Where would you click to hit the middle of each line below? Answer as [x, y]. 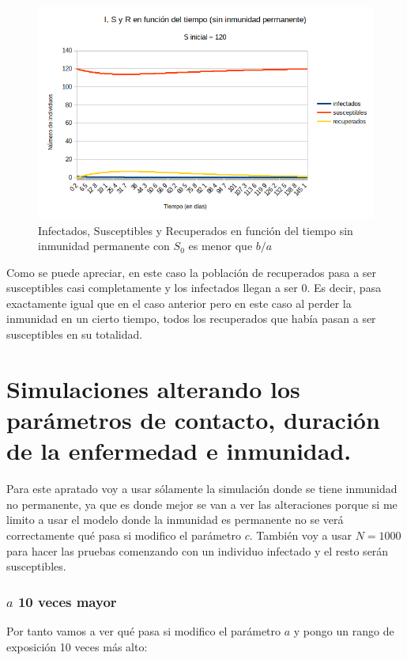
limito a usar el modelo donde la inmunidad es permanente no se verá [175, 520]
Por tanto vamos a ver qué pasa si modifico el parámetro [144, 630]
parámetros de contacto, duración [193, 420]
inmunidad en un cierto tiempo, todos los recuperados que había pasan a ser [191, 319]
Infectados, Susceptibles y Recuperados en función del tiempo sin [196, 230]
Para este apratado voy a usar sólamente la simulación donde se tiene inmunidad [202, 489]
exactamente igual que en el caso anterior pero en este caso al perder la [179, 303]
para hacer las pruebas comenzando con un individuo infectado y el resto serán [198, 550]
